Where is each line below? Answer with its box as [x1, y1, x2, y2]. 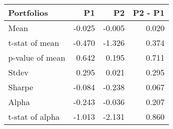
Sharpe [8, 81, 33, 93]
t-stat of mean [8, 37, 60, 48]
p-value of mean [8, 51, 66, 63]
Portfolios [8, 7, 48, 18]
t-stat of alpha [8, 111, 60, 122]
